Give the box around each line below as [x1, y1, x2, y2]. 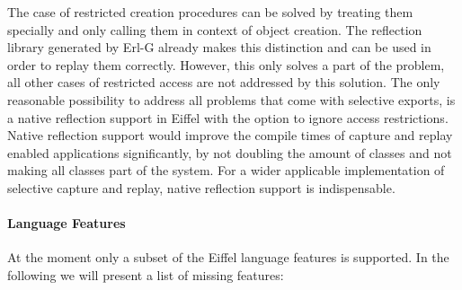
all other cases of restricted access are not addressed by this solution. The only [7, 73, 440, 92]
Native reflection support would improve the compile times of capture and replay [7, 126, 453, 145]
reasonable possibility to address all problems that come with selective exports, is [7, 90, 456, 109]
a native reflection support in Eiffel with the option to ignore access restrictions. [7, 108, 449, 127]
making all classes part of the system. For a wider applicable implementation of [7, 161, 445, 180]
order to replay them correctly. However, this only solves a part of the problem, [7, 55, 445, 74]
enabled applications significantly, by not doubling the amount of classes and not [7, 143, 452, 162]
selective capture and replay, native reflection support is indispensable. [7, 178, 395, 197]
